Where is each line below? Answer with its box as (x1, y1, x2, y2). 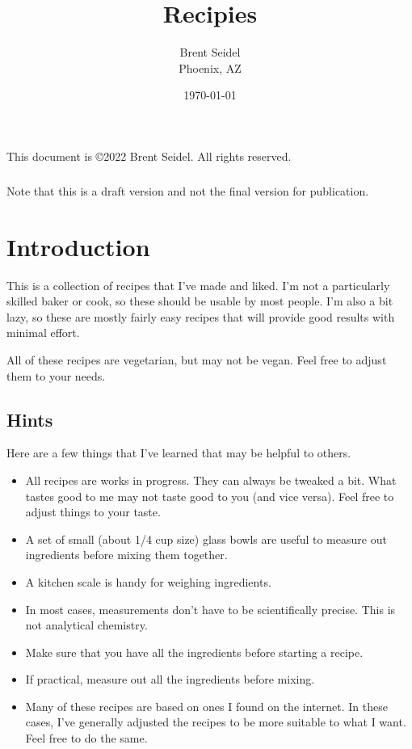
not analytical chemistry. (25, 616, 148, 633)
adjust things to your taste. (25, 503, 161, 520)
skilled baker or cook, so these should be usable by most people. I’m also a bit (6, 292, 393, 309)
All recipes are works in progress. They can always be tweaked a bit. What (25, 471, 397, 488)
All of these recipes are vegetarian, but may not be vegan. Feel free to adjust (6, 351, 387, 368)
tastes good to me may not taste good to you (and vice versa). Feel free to (25, 487, 394, 504)
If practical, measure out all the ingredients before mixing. (25, 671, 315, 688)
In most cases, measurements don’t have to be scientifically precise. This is (25, 600, 396, 617)
